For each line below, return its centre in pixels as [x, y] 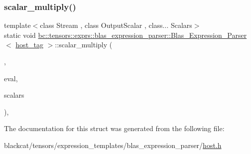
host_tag [30, 45]
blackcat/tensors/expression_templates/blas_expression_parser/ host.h [113, 145]
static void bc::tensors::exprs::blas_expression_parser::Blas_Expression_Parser [125, 35]
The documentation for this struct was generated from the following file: [114, 128]
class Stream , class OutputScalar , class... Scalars [116, 25]
